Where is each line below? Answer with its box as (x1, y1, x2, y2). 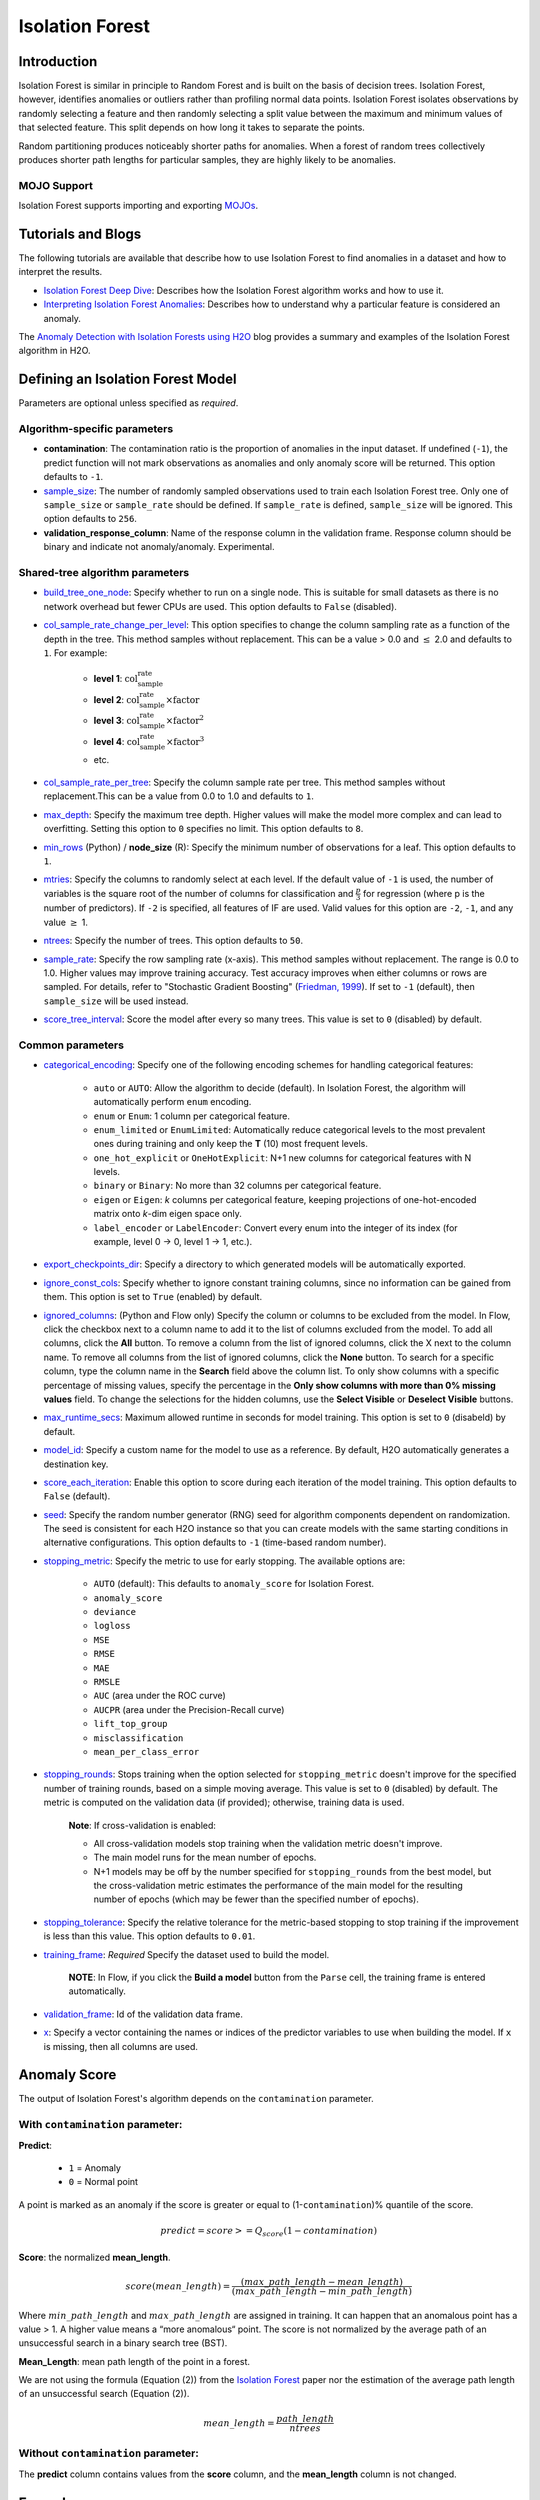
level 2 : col (93, 693, 140, 705)
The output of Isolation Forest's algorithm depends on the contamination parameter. (18, 2093, 374, 2105)
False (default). (43, 1490, 111, 1502)
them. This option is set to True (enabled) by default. (43, 1291, 263, 1303)
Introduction (18, 53, 98, 70)
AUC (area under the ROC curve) (93, 1690, 227, 1702)
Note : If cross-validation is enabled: (68, 1819, 217, 1831)
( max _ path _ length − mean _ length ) (240, 2276, 404, 2287)
